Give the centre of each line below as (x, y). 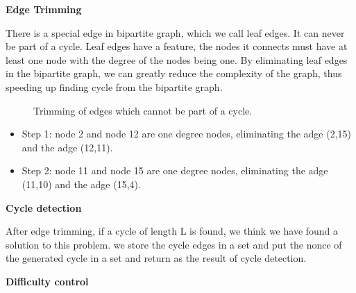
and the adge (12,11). (67, 147)
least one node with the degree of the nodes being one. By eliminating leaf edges (177, 59)
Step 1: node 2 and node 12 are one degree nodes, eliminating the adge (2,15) (187, 134)
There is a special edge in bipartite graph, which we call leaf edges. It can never (175, 32)
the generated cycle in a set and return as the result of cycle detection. (156, 258)
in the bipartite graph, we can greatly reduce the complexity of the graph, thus (174, 73)
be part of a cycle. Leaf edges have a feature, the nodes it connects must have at (177, 46)
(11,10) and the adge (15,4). (81, 184)
